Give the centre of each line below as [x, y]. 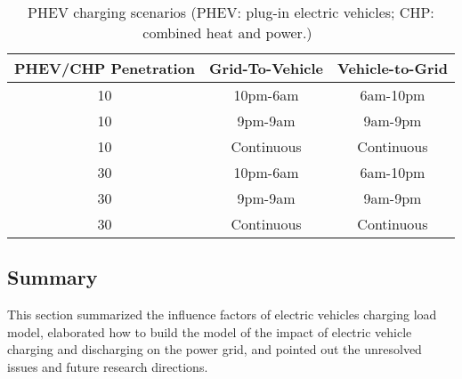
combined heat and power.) [227, 32]
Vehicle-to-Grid [393, 68]
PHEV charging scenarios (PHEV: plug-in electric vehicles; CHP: [231, 12]
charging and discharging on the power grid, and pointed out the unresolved [215, 349]
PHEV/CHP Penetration [105, 68]
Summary [53, 277]
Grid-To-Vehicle [267, 68]
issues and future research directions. [108, 366]
